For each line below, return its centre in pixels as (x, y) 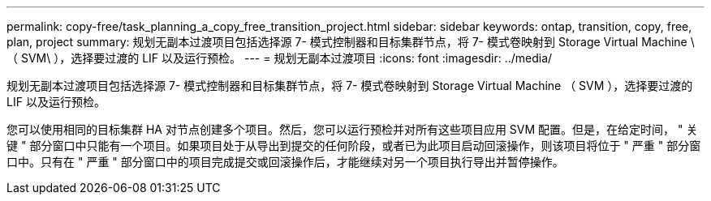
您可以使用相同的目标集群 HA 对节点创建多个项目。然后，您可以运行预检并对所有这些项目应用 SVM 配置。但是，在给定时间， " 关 (352, 129)
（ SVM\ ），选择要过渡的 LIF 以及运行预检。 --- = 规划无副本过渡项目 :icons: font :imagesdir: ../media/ (280, 58)
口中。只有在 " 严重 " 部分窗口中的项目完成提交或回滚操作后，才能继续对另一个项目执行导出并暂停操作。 (285, 162)
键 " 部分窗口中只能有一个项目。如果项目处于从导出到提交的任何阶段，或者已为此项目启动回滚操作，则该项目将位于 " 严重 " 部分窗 (354, 145)
